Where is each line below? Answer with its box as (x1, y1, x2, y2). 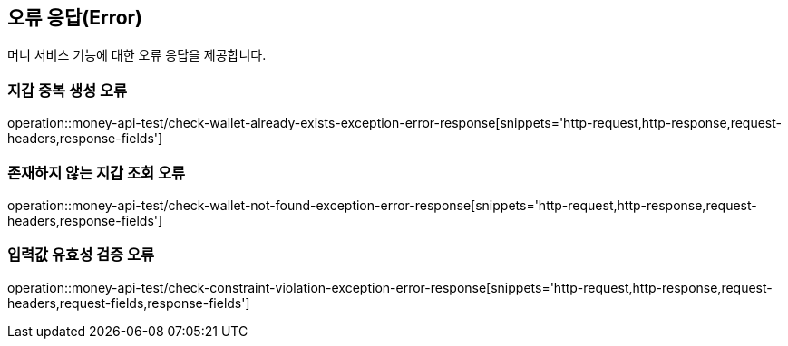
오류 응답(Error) (7, 6, 143, 29)
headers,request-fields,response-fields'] (7, 294, 250, 311)
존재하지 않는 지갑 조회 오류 (7, 163, 186, 182)
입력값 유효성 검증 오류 (7, 245, 155, 264)
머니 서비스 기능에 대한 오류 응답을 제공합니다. (7, 47, 267, 63)
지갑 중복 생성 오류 (7, 81, 128, 100)
